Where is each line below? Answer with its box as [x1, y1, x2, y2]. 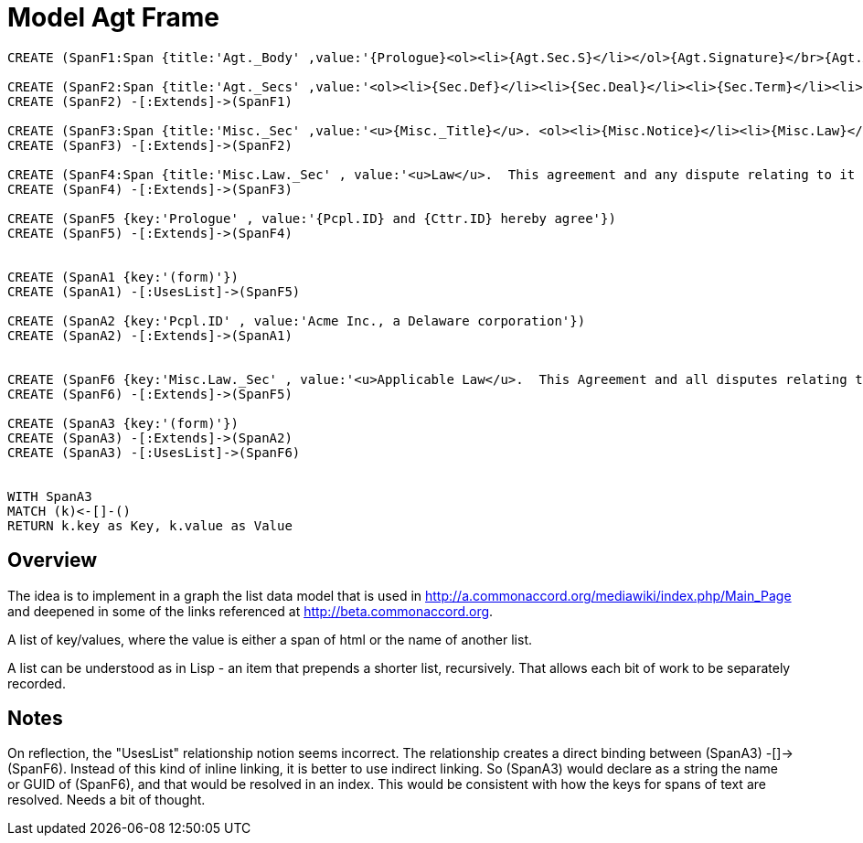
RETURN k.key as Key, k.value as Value [7, 518, 293, 533]
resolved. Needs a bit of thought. [7, 792, 206, 808]
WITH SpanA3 [7, 488, 92, 504]
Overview [7, 549, 98, 572]
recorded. [7, 675, 66, 691]
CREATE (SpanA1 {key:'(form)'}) [7, 269, 239, 284]
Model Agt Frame [7, 2, 220, 33]
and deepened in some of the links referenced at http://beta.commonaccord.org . [7, 603, 494, 619]
